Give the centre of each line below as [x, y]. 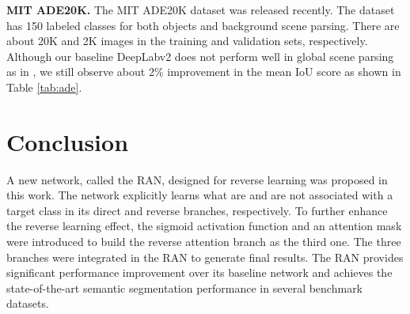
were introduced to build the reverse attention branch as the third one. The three [204, 242]
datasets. [28, 303]
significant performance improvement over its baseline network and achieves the [199, 272]
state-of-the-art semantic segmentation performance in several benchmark [185, 288]
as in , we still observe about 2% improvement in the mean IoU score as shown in [204, 72]
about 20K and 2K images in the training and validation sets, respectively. [187, 41]
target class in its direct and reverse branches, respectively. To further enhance [197, 210]
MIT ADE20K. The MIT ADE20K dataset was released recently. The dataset [201, 9]
